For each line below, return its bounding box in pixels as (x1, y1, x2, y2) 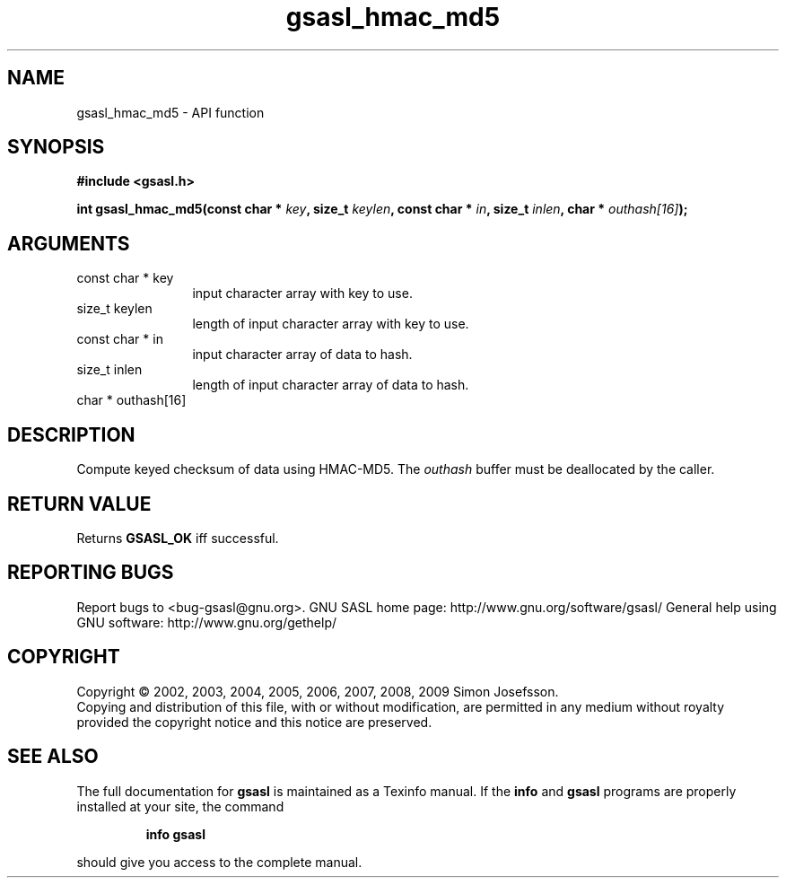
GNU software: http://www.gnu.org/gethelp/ (76, 614, 337, 630)
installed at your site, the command (76, 798, 284, 814)
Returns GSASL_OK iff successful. (76, 530, 279, 546)
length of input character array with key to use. (192, 316, 469, 332)
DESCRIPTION (7, 423, 135, 446)
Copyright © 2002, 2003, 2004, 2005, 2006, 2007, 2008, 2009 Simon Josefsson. (76, 683, 559, 699)
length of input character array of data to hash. (192, 377, 469, 393)
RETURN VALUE (7, 492, 152, 515)
